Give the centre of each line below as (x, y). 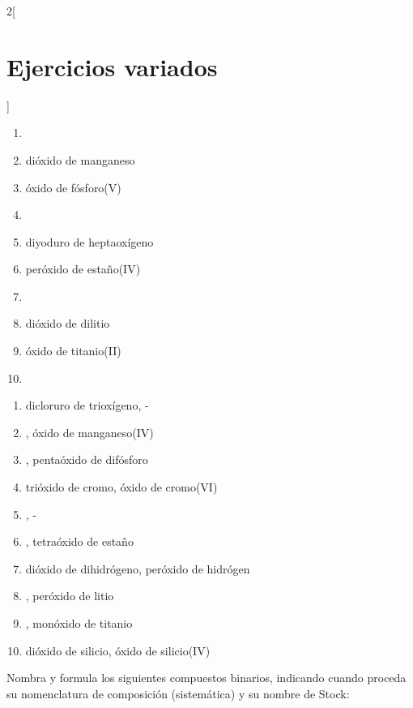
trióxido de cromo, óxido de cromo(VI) (121, 487)
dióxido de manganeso (80, 159)
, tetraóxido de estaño (79, 541)
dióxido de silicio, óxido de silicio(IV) (118, 650)
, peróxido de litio (70, 596)
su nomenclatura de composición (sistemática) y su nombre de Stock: (178, 693)
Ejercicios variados (112, 66)
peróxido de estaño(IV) (83, 269)
